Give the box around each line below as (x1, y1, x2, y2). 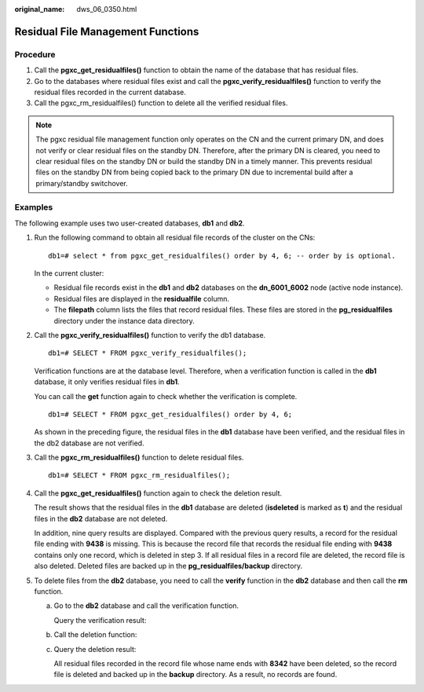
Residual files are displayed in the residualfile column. (53, 294, 230, 303)
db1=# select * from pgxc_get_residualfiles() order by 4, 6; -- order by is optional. (48, 251, 397, 260)
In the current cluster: (34, 268, 104, 278)
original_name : (14, 5, 65, 13)
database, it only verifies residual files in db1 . (34, 377, 180, 386)
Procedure (14, 49, 56, 60)
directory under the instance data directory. (53, 316, 196, 325)
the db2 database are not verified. (34, 438, 144, 448)
